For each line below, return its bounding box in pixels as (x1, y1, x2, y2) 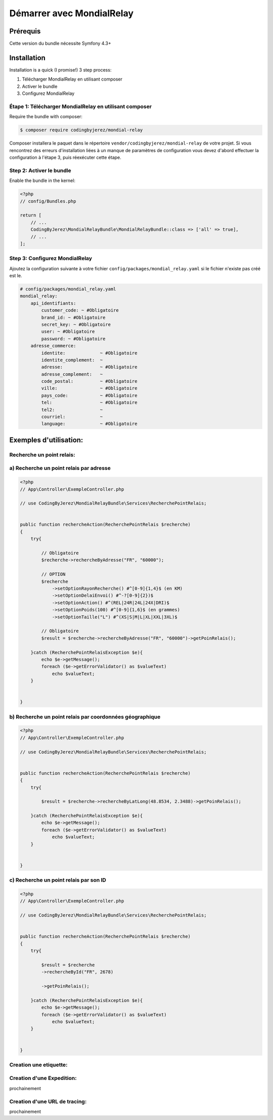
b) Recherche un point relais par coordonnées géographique (9, 713, 161, 720)
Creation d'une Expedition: (9, 1075, 77, 1082)
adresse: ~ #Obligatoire (41, 364, 138, 370)
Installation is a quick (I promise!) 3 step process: (9, 66, 112, 73)
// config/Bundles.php (20, 198, 76, 204)
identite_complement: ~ (41, 357, 103, 363)
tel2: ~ (41, 407, 103, 413)
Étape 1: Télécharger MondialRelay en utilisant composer (9, 103, 152, 110)
